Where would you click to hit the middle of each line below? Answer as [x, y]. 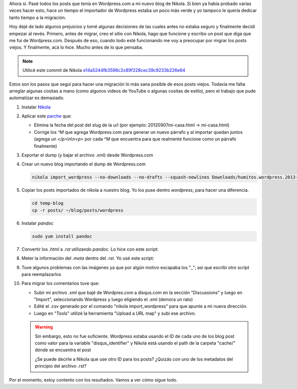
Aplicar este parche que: [47, 116]
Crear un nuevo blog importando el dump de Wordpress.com [84, 164]
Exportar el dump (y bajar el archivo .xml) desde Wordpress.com [87, 155]
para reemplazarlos [41, 274]
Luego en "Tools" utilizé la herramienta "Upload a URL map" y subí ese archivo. [115, 313]
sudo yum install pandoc [62, 236]
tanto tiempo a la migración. [38, 17]
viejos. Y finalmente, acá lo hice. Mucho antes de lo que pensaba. [76, 48]
